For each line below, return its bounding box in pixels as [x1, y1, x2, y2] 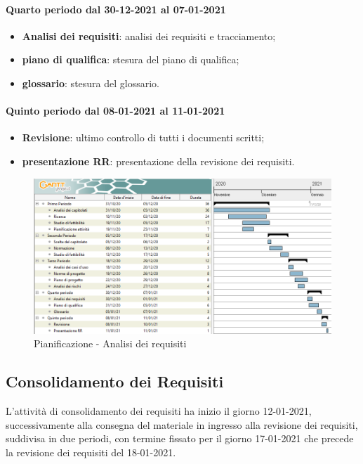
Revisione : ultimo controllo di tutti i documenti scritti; [22, 130, 265, 145]
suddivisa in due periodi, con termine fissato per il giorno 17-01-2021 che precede [6, 431, 354, 446]
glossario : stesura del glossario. [22, 75, 159, 90]
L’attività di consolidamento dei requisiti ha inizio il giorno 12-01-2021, [6, 403, 312, 418]
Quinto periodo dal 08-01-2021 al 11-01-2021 [6, 103, 225, 118]
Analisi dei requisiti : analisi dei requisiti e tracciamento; [22, 28, 276, 43]
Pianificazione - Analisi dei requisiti [34, 336, 187, 351]
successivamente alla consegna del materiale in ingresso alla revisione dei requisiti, [6, 417, 358, 432]
